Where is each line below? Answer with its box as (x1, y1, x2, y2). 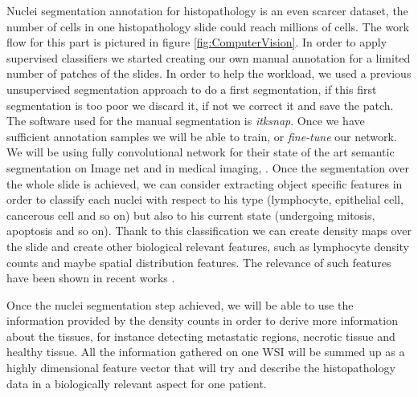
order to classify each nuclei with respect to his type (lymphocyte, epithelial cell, (6, 191, 404, 208)
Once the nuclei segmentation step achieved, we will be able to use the (6, 296, 354, 313)
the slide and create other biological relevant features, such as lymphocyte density (6, 237, 410, 254)
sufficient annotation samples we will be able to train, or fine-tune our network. (6, 128, 397, 144)
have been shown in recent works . (6, 269, 175, 286)
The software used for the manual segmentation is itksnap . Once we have (6, 112, 365, 129)
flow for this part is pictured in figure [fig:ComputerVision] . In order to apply (6, 34, 387, 51)
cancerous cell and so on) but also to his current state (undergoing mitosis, (6, 206, 375, 223)
